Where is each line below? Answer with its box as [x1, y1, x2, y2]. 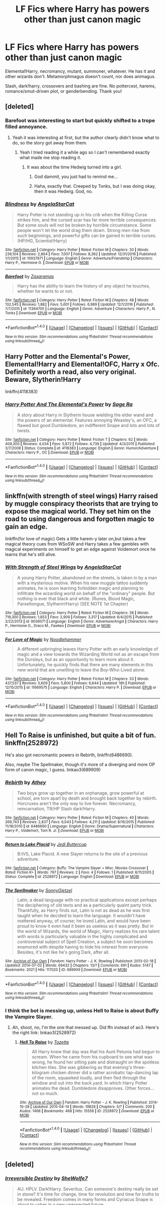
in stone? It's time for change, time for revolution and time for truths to [17, 1191, 160, 1197]
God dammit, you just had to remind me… [34, 173, 118, 179]
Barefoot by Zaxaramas [5, 273, 54, 279]
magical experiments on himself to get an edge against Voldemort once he [5, 546, 156, 552]
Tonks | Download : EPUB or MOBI [5, 311, 62, 316]
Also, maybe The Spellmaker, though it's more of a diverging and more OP [5, 761, 155, 767]
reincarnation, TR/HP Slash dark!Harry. [17, 806, 96, 812]
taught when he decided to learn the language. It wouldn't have [17, 913, 146, 918]
